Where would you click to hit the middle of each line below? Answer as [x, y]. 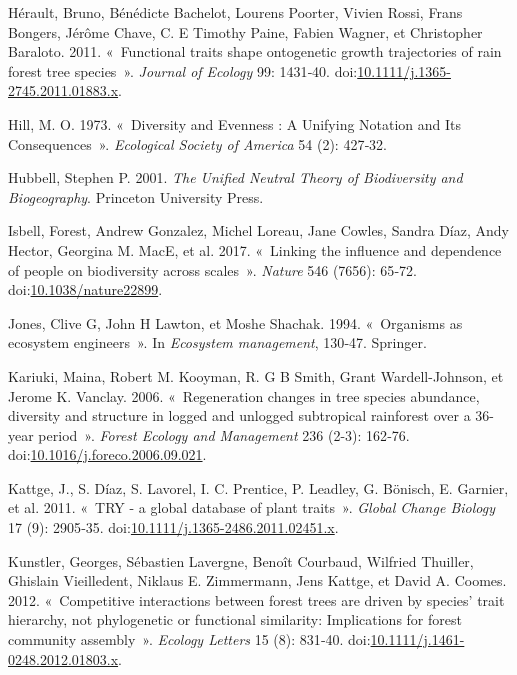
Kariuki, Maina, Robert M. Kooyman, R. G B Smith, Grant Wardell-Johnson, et [256, 375]
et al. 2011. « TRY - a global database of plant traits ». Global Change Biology [251, 507]
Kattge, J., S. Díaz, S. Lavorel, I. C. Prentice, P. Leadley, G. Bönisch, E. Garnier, [258, 487]
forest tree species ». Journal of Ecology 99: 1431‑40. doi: [183, 70]
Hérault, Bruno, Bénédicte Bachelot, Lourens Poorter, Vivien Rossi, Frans [235, 12]
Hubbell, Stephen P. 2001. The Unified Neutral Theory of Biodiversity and [235, 177]
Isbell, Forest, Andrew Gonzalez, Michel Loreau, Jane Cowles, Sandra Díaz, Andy [258, 230]
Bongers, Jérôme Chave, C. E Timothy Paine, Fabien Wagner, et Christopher [245, 31]
